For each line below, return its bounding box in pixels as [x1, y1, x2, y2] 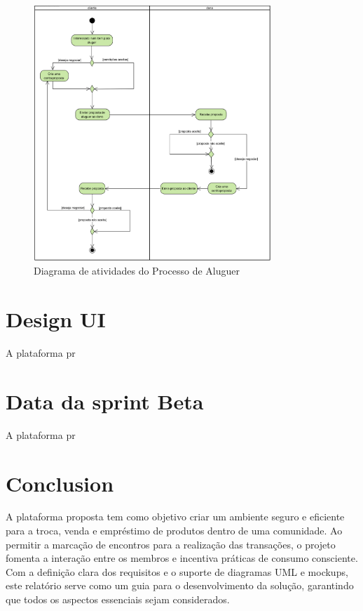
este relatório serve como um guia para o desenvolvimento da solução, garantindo [6, 578, 354, 593]
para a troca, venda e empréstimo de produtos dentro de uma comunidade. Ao [6, 523, 343, 538]
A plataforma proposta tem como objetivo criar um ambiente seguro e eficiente [6, 509, 345, 524]
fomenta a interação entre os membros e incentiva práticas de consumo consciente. [6, 551, 358, 565]
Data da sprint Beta [6, 386, 204, 415]
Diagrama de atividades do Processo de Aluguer [34, 263, 240, 278]
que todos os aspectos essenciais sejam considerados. [6, 592, 230, 606]
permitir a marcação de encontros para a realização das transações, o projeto [6, 537, 336, 551]
